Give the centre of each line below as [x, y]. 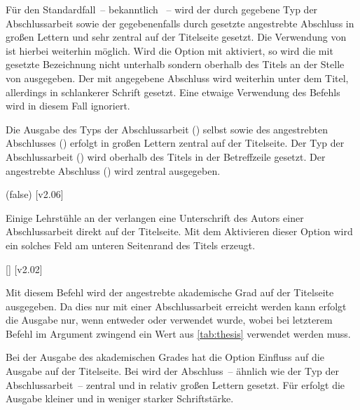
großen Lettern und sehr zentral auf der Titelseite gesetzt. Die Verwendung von [176, 37]
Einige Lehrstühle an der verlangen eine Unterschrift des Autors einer [155, 217]
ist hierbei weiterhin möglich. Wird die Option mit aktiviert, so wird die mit [169, 50]
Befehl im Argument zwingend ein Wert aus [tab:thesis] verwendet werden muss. [178, 333]
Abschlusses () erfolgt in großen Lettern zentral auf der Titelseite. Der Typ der [175, 143]
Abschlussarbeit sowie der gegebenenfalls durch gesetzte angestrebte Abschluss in [180, 23]
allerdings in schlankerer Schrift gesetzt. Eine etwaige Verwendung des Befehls [173, 92]
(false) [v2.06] [35, 194]
